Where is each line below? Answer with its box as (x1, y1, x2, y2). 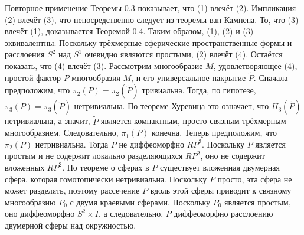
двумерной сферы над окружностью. (5, 218, 136, 231)
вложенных (5, 161, 45, 173)
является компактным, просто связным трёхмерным (100, 115, 286, 127)
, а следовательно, (98, 207, 164, 220)
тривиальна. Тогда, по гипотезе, (142, 84, 256, 96)
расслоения (5, 48, 45, 60)
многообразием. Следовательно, (5, 126, 119, 139)
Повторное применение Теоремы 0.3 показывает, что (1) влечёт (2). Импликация (5, 2, 296, 14)
